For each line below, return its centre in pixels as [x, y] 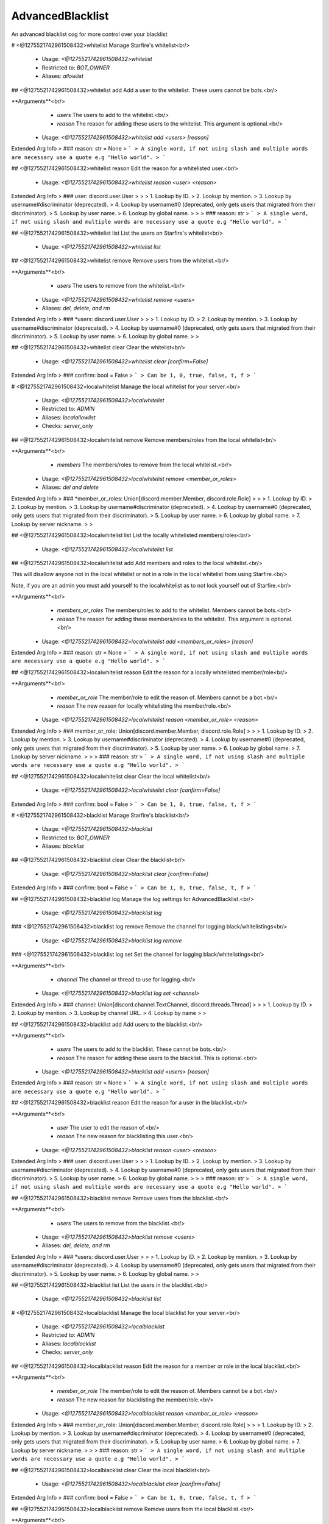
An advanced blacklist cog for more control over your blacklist [89, 34]
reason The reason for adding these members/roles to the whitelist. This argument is [163, 619]
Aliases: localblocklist [69, 1344]
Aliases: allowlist [62, 76]
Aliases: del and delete [70, 487]
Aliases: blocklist [63, 846]
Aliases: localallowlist [69, 417]
